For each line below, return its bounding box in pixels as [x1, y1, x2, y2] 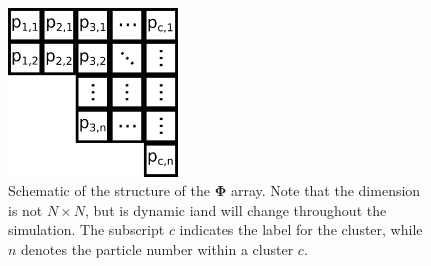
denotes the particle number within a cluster [21, 238, 294, 259]
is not [8, 199, 43, 220]
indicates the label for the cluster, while [179, 219, 423, 240]
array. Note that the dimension [230, 180, 421, 201]
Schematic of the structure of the [8, 180, 210, 201]
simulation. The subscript [8, 219, 165, 240]
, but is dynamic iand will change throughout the [85, 199, 387, 220]
